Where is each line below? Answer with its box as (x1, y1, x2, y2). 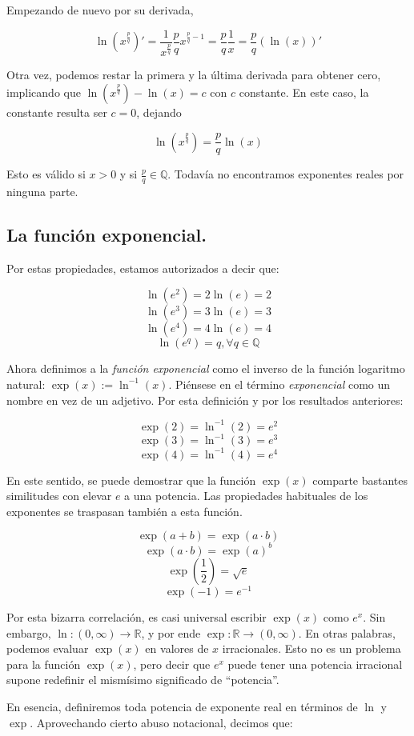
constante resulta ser (6, 103, 107, 120)
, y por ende (141, 624, 201, 641)
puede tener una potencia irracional (227, 655, 403, 672)
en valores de (145, 640, 209, 657)
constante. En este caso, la (239, 83, 369, 100)
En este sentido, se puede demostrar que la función (6, 471, 256, 488)
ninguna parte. (6, 183, 78, 199)
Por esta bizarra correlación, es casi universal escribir (6, 609, 267, 626)
